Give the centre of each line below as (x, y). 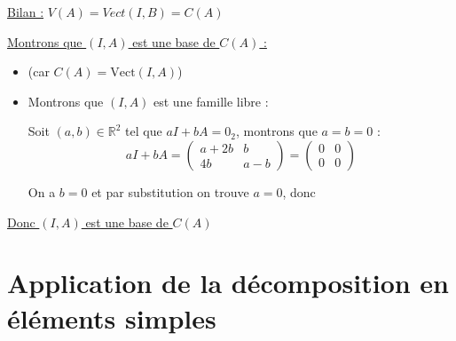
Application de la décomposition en (228, 283)
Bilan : (26, 12)
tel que (144, 131)
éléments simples (112, 317)
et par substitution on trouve (170, 191)
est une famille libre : (211, 101)
